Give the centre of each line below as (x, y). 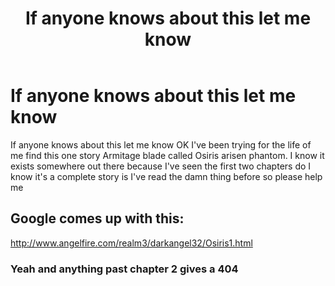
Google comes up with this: (97, 218)
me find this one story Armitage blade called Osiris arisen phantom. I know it (167, 155)
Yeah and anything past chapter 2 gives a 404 (124, 269)
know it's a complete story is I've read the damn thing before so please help (166, 176)
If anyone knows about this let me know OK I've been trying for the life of (161, 144)
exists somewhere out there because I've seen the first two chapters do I (161, 166)
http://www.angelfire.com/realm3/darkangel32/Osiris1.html (131, 243)
